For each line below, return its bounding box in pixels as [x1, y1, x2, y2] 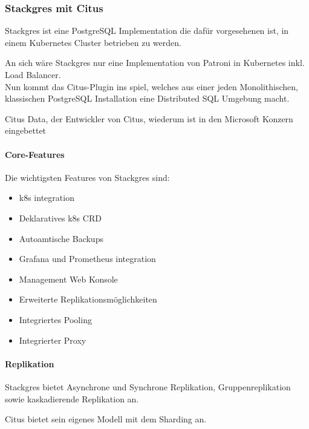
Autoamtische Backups [19, 232, 103, 244]
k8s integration [19, 191, 74, 204]
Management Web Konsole [19, 272, 118, 285]
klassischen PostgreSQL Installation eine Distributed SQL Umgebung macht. [5, 92, 290, 105]
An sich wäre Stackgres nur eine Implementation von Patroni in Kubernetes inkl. [5, 56, 305, 69]
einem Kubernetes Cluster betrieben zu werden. [5, 36, 181, 48]
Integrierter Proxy [19, 333, 86, 346]
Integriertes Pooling [19, 313, 92, 326]
